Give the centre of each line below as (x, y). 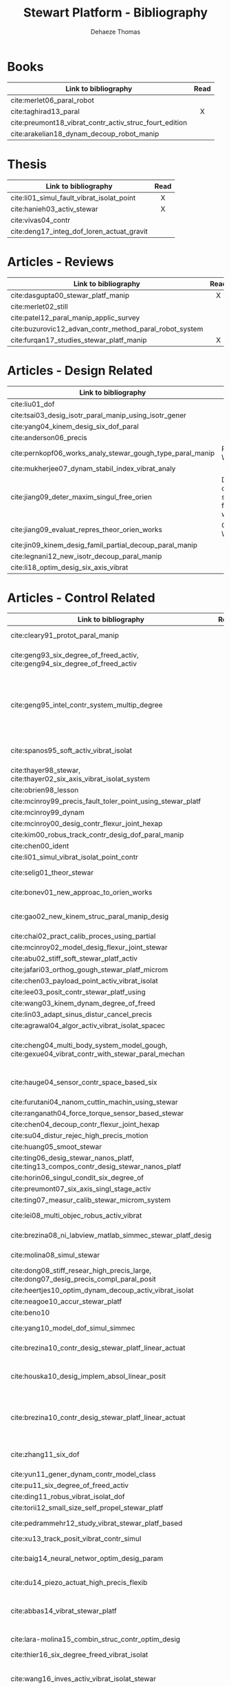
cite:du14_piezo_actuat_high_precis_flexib (79, 1583)
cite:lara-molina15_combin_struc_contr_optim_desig (96, 1639)
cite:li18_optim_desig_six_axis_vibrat (69, 567)
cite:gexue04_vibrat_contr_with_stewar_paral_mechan (98, 1054)
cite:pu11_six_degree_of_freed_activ (70, 1485)
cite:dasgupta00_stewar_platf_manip (70, 295)
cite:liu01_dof (33, 404)
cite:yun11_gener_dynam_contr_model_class (83, 1474)
